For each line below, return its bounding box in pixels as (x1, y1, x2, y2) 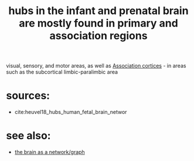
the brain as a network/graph (14, 149, 85, 156)
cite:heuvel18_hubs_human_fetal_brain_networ (14, 109, 127, 116)
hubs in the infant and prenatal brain (8, 4, 189, 18)
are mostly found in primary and (18, 16, 179, 30)
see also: (6, 129, 51, 142)
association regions (49, 29, 148, 42)
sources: (6, 89, 50, 102)
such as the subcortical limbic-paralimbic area (6, 69, 118, 76)
